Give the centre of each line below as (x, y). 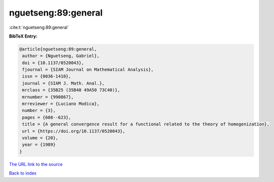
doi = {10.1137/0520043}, (53, 63)
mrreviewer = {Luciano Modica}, (61, 104)
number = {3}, (39, 111)
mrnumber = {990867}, (48, 97)
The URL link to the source (36, 164)
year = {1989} (39, 145)
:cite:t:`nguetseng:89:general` (39, 27)
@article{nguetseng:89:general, (58, 49)
